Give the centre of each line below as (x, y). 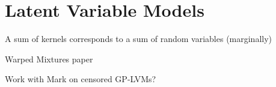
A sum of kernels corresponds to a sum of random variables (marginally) (139, 39)
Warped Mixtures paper (49, 58)
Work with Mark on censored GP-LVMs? (81, 79)
